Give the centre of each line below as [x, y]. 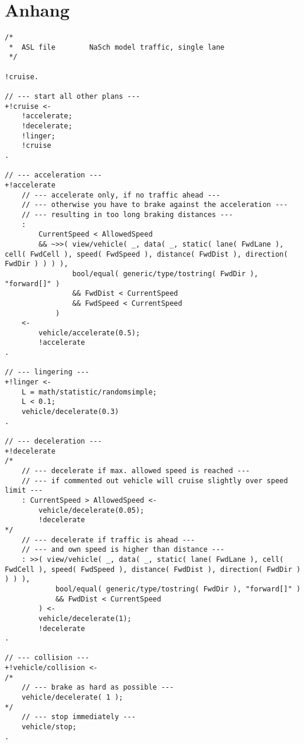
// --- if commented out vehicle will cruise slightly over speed [155, 481]
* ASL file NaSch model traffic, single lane [117, 47]
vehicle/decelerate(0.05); [91, 510]
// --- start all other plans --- [73, 97]
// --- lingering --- [47, 372]
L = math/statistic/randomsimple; [89, 392]
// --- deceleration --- [53, 441]
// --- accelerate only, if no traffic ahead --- [121, 195]
